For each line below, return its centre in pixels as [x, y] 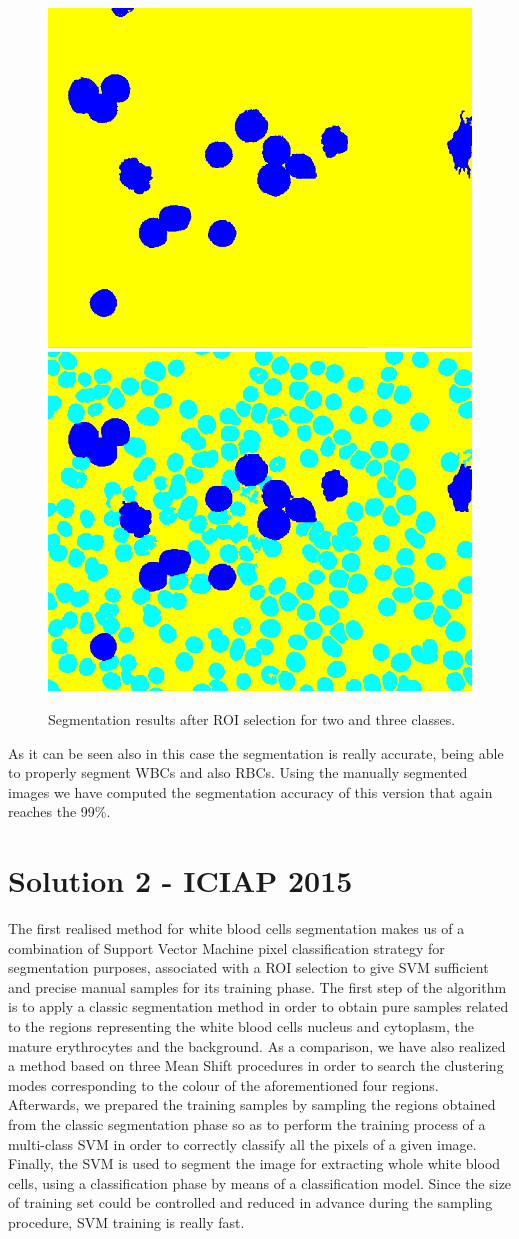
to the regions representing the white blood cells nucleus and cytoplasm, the [241, 1025]
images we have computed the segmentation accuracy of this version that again [250, 791]
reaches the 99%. [59, 811]
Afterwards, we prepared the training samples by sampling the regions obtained [252, 1104]
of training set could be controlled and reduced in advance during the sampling [250, 1202]
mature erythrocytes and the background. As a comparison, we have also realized [257, 1045]
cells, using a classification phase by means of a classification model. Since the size [260, 1182]
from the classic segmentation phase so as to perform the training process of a [247, 1123]
